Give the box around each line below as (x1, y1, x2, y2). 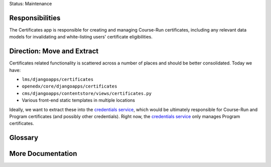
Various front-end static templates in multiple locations (22, 97, 135, 103)
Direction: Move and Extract (9, 47, 99, 55)
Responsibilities (9, 13, 61, 22)
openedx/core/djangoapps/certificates (22, 83, 117, 89)
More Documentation (9, 149, 77, 158)
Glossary (9, 133, 39, 142)
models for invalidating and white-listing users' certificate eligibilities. (9, 34, 153, 40)
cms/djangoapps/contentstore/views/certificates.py (22, 90, 152, 96)
